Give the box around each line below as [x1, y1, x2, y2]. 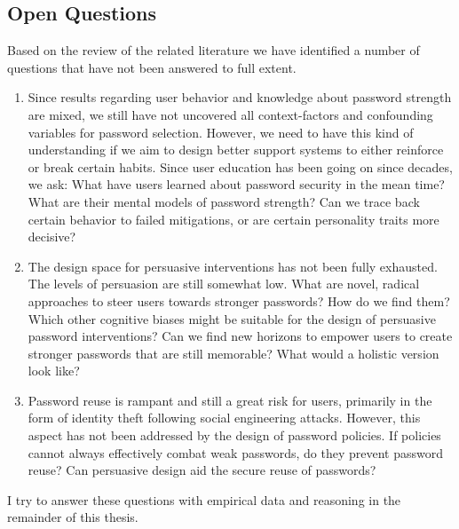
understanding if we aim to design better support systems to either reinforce [28, 140, 444, 159]
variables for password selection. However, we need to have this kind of [28, 122, 414, 141]
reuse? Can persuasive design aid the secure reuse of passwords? [28, 461, 376, 479]
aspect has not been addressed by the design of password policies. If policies [28, 426, 441, 445]
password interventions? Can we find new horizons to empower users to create [28, 327, 453, 345]
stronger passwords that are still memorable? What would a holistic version [28, 343, 439, 362]
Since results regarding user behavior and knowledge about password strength [28, 88, 452, 107]
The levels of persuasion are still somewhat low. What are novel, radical [28, 274, 420, 293]
